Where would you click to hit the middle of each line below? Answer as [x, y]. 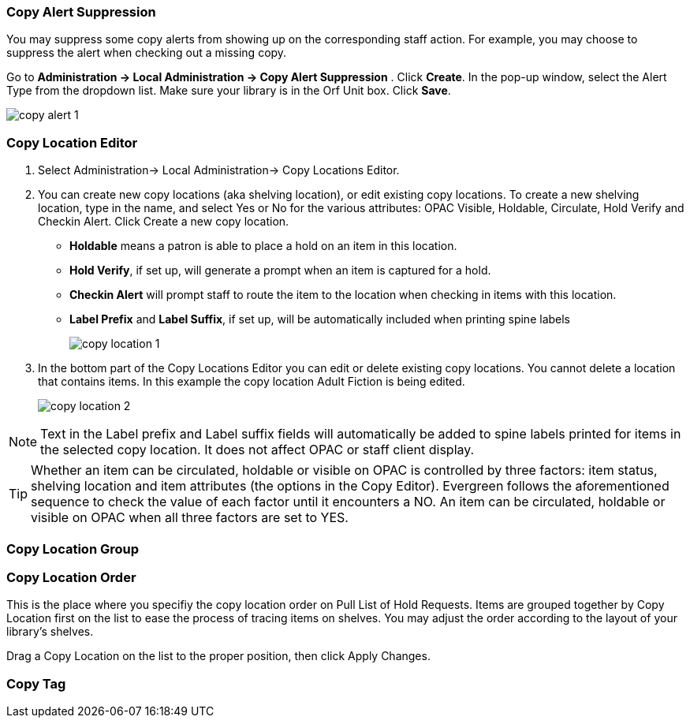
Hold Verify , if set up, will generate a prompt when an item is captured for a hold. [280, 271]
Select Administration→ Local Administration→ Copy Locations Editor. [219, 170]
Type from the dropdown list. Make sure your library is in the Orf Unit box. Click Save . [229, 91]
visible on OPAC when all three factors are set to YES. [190, 518]
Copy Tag [36, 683]
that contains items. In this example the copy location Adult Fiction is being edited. [252, 382]
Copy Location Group [73, 549]
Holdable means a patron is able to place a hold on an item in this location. [263, 246]
